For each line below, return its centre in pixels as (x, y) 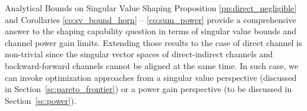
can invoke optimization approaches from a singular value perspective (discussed (151, 77)
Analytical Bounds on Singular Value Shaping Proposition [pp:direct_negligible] (151, 8)
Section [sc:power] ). (41, 100)
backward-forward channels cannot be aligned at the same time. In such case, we (152, 65)
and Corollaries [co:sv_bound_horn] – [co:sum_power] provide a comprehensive (151, 19)
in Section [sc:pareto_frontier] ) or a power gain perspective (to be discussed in (148, 89)
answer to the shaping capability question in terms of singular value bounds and (151, 31)
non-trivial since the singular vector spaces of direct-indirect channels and (139, 54)
